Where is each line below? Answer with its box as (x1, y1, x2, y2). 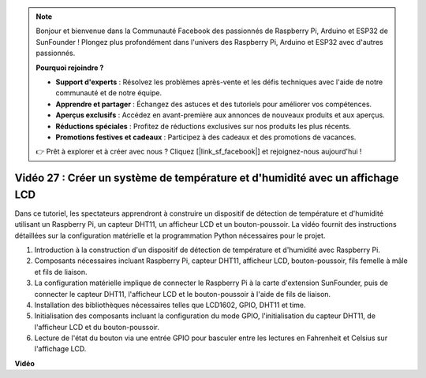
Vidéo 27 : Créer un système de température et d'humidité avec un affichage (14, 172, 399, 185)
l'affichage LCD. (34, 344, 87, 354)
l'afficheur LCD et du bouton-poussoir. (34, 322, 159, 332)
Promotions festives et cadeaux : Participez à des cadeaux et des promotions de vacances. (55, 132, 357, 142)
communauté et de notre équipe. (55, 88, 163, 98)
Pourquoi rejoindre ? (35, 63, 104, 72)
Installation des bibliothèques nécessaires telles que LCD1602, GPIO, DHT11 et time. (34, 300, 307, 309)
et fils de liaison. (34, 267, 88, 276)
